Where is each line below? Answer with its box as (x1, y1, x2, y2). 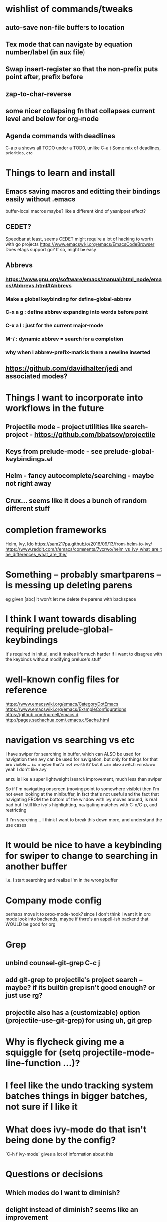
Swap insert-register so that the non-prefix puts (5, 65, 158, 73)
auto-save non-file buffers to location (5, 23, 125, 32)
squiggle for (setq (5, 1047, 81, 1058)
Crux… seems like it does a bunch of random (5, 496, 147, 505)
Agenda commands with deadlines (5, 131, 116, 140)
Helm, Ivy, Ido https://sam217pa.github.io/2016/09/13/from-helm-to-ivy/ (5, 541, 152, 547)
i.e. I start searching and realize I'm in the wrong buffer (5, 877, 118, 883)
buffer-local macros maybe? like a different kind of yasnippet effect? (5, 208, 146, 214)
